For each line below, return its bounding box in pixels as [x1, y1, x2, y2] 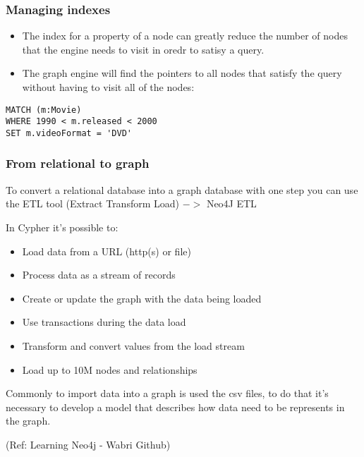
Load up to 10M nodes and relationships [22, 362, 198, 377]
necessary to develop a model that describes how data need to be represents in [6, 399, 345, 414]
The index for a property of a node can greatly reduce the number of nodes [22, 28, 348, 43]
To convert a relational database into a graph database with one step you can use [6, 182, 358, 197]
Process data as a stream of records [22, 267, 176, 282]
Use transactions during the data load [22, 315, 186, 329]
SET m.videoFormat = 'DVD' [6, 128, 132, 138]
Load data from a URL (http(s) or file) [22, 243, 191, 258]
